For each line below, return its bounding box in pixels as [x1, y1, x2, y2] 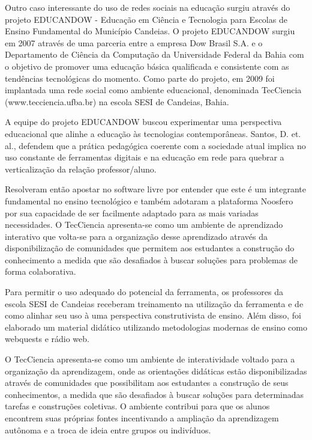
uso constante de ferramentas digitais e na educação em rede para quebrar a [5, 151, 284, 163]
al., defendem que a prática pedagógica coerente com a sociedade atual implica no [5, 139, 306, 151]
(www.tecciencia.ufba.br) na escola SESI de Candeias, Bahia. [5, 95, 229, 108]
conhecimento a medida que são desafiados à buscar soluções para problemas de [5, 253, 298, 266]
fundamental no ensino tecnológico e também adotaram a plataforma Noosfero [5, 194, 293, 207]
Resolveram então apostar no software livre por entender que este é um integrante [5, 183, 306, 195]
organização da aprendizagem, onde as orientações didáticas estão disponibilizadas [5, 364, 307, 377]
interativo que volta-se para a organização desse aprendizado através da [5, 230, 268, 242]
